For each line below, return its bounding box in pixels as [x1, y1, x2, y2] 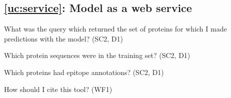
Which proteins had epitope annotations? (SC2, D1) [4, 66, 164, 77]
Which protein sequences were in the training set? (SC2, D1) [4, 50, 190, 60]
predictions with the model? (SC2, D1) [4, 33, 123, 43]
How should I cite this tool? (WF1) [4, 83, 112, 94]
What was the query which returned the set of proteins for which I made [4, 23, 227, 34]
